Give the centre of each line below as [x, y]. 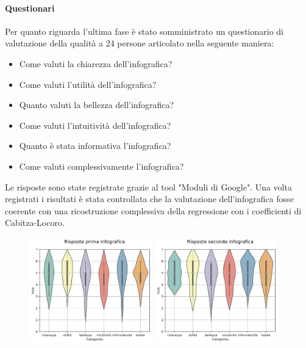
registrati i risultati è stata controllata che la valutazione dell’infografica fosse [149, 199]
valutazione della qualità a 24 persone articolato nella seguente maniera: [140, 43]
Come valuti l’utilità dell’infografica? [88, 84]
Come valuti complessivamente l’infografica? [101, 166]
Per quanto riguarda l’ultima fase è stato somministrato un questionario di [144, 31]
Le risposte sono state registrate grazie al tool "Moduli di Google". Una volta [148, 187]
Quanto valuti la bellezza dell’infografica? [97, 105]
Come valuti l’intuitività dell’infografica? [95, 125]
